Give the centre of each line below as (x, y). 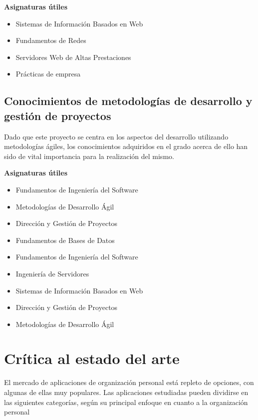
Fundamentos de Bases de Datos (65, 240)
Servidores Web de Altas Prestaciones (73, 57)
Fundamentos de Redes (51, 40)
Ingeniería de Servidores (52, 273)
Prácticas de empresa (48, 74)
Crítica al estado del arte (92, 358)
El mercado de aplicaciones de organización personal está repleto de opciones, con (129, 382)
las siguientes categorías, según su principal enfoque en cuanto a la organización (126, 402)
